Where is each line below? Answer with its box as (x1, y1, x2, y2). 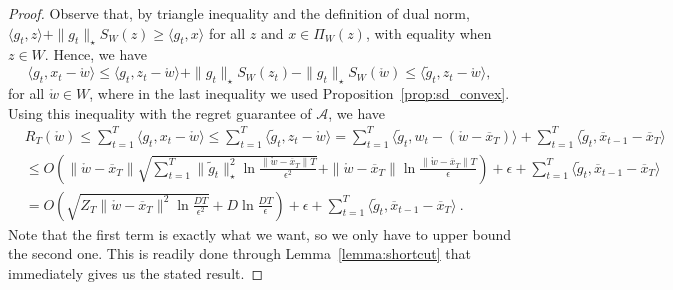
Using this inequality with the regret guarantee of (8, 102, 312, 123)
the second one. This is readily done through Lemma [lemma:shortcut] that (8, 243, 472, 264)
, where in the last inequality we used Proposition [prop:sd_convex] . (89, 83, 510, 103)
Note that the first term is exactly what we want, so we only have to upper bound (8, 223, 512, 244)
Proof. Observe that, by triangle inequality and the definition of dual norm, (8, 3, 470, 23)
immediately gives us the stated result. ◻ (8, 262, 263, 283)
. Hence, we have (44, 44, 148, 65)
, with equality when (365, 22, 492, 43)
